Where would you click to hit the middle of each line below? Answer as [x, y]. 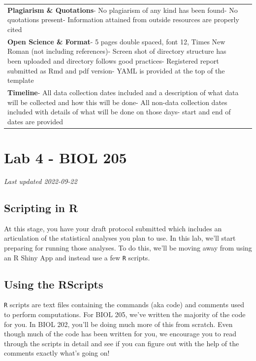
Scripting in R [41, 207]
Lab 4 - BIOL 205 [65, 158]
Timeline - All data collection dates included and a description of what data [123, 92]
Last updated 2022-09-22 [41, 181]
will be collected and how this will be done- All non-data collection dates [117, 102]
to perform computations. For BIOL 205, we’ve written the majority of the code [125, 314]
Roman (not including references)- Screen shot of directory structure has [117, 51]
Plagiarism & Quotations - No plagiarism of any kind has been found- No [123, 10]
